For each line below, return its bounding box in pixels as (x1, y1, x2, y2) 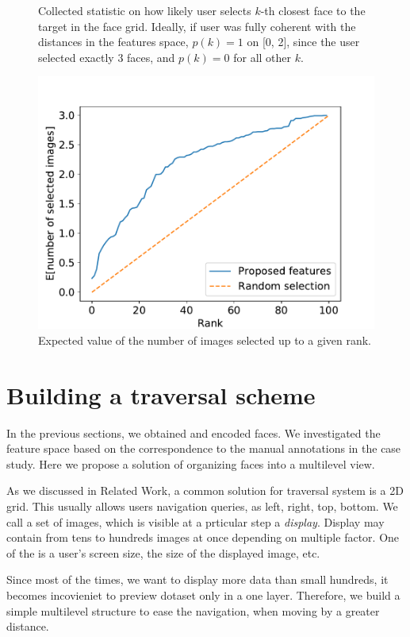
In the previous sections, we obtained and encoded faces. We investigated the (6, 424, 381, 441)
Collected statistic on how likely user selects (38, 2, 251, 18)
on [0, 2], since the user (247, 33, 360, 50)
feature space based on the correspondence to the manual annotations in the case (6, 440, 401, 457)
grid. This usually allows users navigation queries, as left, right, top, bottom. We (6, 498, 398, 515)
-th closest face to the (260, 2, 366, 18)
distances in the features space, (38, 33, 189, 50)
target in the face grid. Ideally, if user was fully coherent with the (38, 17, 356, 34)
